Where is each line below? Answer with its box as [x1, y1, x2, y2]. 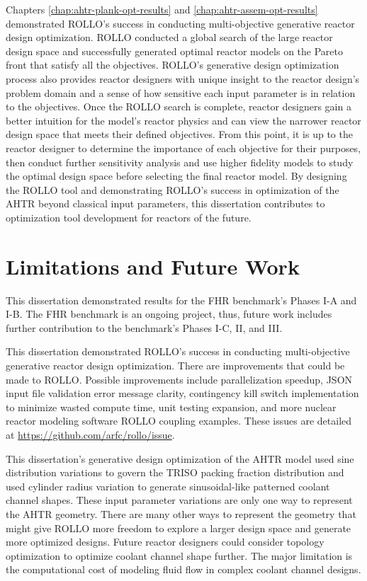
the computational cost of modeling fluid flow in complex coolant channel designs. [6, 562, 361, 577]
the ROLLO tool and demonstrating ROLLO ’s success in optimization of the [6, 182, 339, 197]
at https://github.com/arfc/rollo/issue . [6, 427, 175, 442]
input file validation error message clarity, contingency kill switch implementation [6, 386, 359, 401]
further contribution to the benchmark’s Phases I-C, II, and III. [6, 320, 283, 335]
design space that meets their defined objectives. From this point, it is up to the [6, 127, 353, 142]
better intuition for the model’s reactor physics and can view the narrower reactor [6, 113, 361, 127]
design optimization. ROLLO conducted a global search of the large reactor [6, 30, 333, 45]
